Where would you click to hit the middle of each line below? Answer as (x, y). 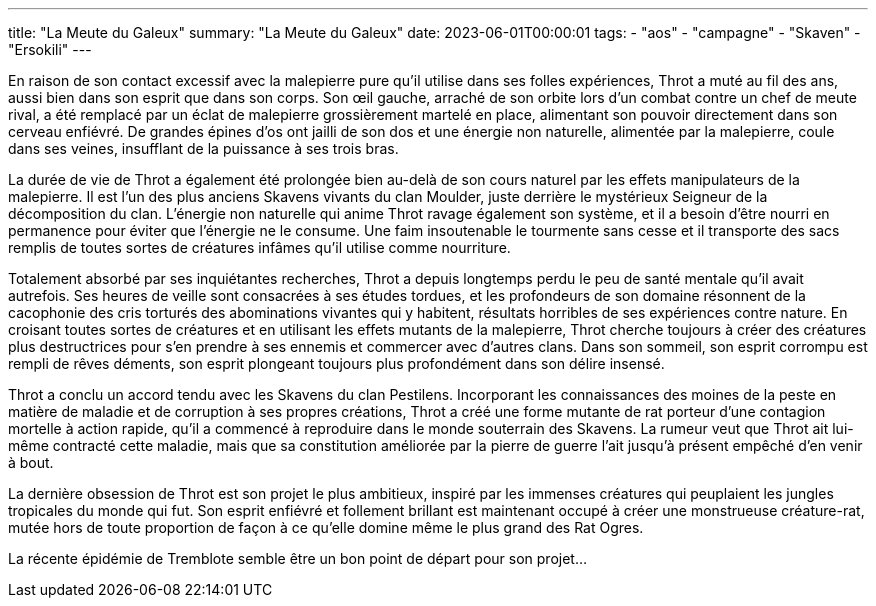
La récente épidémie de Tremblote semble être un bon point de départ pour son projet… (298, 558)
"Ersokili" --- (50, 49)
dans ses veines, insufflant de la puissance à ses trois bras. (203, 148)
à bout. (31, 462)
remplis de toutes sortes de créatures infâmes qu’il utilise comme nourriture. (259, 247)
